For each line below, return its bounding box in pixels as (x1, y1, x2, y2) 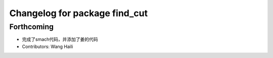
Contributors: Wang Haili (22, 43, 73, 49)
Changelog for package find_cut (9, 8, 148, 19)
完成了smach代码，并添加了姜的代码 (22, 36, 98, 42)
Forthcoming (9, 22, 54, 31)
